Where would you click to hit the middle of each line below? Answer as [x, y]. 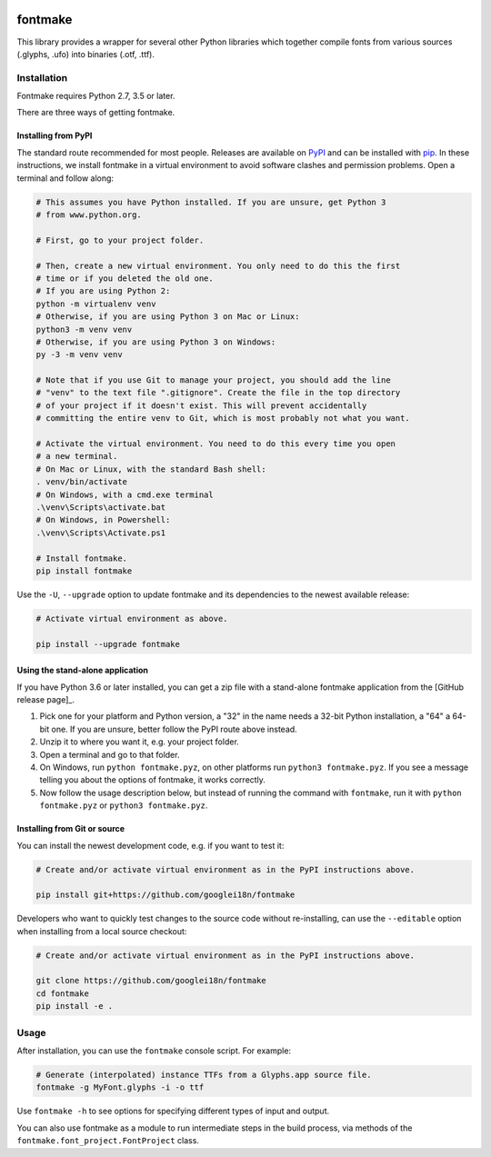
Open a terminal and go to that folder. [110, 754]
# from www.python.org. [89, 214]
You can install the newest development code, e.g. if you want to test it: [150, 845]
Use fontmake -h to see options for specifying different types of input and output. [173, 1111]
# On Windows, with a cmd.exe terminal [125, 494]
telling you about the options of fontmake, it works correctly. [152, 780]
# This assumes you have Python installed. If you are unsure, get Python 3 [211, 202]
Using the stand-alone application [83, 670]
